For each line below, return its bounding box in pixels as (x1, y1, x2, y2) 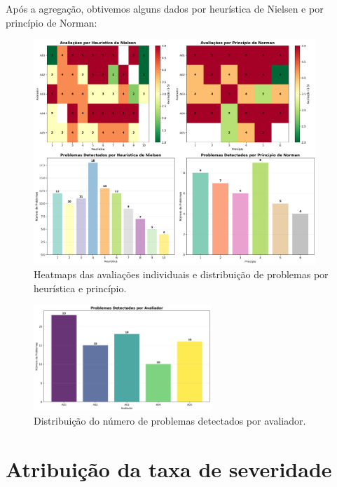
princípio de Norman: (6, 15, 97, 29)
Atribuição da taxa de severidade (6, 454, 332, 483)
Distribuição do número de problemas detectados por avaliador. (34, 413, 306, 428)
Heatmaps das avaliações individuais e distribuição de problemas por (34, 267, 329, 282)
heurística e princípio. (34, 280, 127, 295)
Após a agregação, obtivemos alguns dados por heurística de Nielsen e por (6, 1, 324, 15)
